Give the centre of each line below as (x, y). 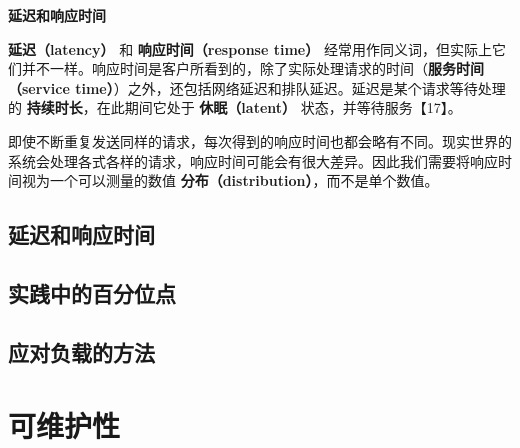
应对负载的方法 (81, 351)
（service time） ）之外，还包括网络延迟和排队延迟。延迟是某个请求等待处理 (257, 87)
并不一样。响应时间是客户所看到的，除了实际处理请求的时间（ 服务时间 (252, 68)
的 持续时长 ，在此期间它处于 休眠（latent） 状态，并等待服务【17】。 (235, 107)
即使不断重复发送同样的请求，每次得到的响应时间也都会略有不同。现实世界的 (260, 140)
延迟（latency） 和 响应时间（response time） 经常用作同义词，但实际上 (250, 48)
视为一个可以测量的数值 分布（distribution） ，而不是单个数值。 (230, 180)
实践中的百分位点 (92, 292)
